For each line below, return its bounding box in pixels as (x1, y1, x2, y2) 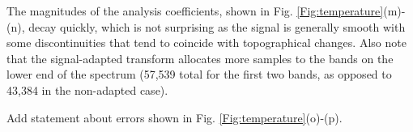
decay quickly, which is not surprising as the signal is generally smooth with (28, 18, 406, 35)
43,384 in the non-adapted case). (6, 81, 168, 98)
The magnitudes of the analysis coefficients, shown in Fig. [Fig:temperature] (6, 2, 384, 19)
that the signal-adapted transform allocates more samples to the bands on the (6, 49, 394, 66)
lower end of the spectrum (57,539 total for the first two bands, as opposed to (6, 66, 392, 83)
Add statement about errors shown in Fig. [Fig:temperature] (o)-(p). (6, 109, 343, 126)
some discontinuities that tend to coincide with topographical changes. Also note (6, 34, 407, 51)
